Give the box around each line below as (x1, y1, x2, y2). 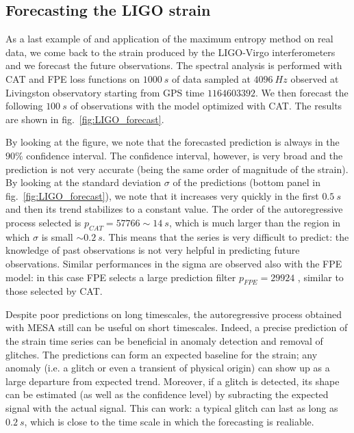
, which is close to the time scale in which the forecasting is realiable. (24, 414, 314, 428)
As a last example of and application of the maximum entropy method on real (5, 31, 333, 46)
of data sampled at (172, 71, 251, 86)
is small (41, 229, 73, 244)
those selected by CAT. (5, 284, 103, 298)
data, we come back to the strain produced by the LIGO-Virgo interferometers (5, 44, 336, 59)
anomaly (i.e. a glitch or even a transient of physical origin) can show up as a (5, 360, 330, 375)
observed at (290, 71, 339, 86)
